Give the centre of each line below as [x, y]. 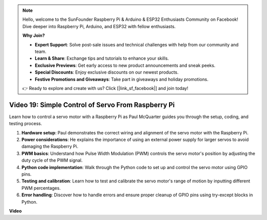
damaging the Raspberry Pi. [50, 146]
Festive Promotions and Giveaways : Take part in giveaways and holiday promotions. [122, 79]
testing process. [25, 124]
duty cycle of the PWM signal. [52, 160]
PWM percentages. [41, 188]
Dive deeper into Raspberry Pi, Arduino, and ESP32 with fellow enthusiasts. [99, 26]
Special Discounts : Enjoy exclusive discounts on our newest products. [107, 72]
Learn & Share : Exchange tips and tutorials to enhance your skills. [102, 58]
